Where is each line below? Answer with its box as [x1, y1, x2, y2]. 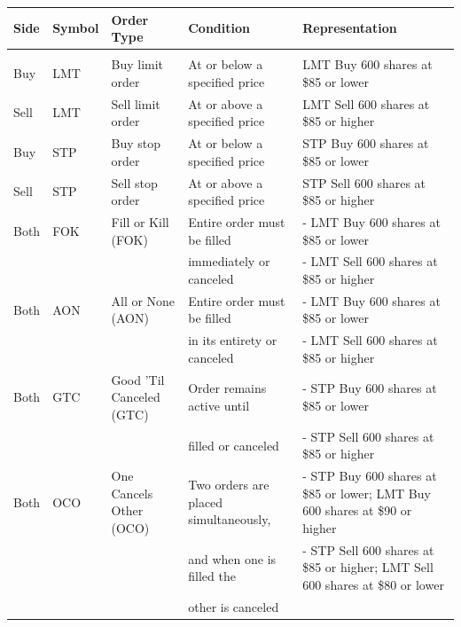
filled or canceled [188, 435, 279, 454]
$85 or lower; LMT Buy [302, 483, 431, 502]
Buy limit [111, 55, 164, 74]
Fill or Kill [111, 212, 169, 231]
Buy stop [111, 134, 160, 153]
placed [188, 492, 223, 511]
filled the [188, 567, 236, 585]
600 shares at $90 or [302, 501, 412, 520]
